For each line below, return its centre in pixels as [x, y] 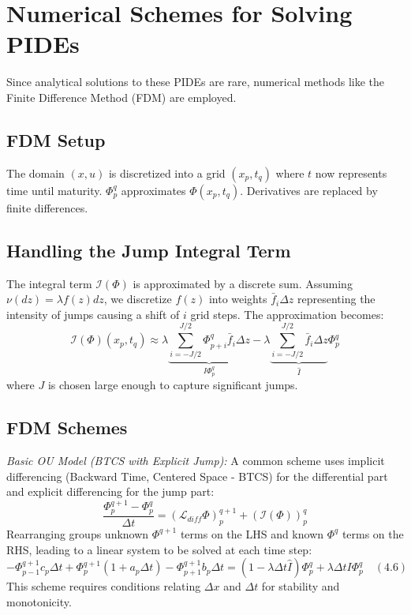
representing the [336, 299]
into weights [238, 299]
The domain [35, 172]
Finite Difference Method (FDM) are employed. [121, 97]
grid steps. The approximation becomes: [287, 314]
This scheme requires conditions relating [104, 586]
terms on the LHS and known [252, 533]
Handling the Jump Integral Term [149, 250]
